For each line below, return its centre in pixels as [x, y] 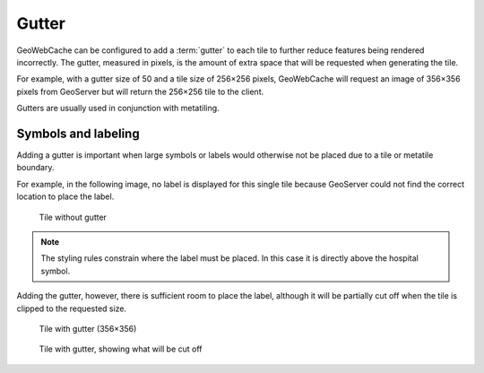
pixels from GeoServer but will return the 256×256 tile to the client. [140, 91]
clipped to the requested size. [72, 308]
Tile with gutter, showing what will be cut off [121, 349]
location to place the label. [65, 196]
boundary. [35, 168]
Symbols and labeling [78, 133]
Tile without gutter [73, 217]
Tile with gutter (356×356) [88, 328]
